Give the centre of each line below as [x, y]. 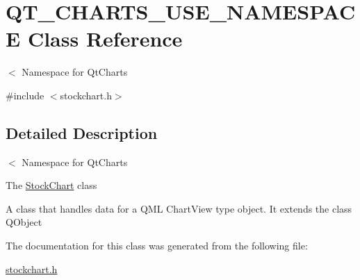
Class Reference [105, 39]
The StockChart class [51, 185]
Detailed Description [82, 132]
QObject [24, 222]
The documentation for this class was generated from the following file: [157, 246]
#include [25, 95]
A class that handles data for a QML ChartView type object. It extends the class [179, 208]
